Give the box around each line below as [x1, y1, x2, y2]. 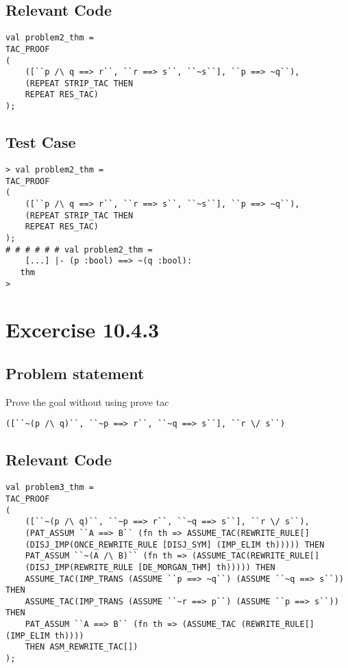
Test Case [5, 131, 76, 153]
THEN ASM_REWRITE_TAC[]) [25, 642, 138, 652]
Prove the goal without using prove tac [5, 394, 169, 409]
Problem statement [5, 362, 145, 383]
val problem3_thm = [5, 483, 94, 493]
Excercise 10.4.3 [5, 316, 160, 344]
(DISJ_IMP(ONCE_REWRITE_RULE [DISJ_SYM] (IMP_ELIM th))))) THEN [25, 539, 325, 550]
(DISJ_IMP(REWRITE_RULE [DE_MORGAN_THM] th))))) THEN [25, 562, 275, 572]
